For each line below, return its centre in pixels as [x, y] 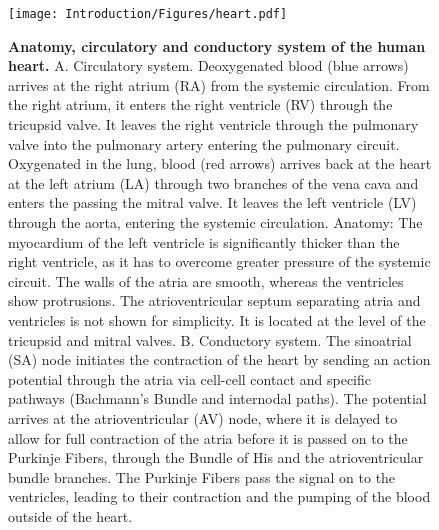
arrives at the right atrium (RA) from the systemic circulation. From [219, 84]
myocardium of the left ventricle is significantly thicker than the [204, 241]
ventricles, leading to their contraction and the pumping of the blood [219, 496]
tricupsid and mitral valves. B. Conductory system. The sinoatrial [210, 339]
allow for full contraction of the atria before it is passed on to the [208, 437]
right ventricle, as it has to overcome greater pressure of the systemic [219, 261]
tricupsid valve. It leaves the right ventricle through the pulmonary [213, 124]
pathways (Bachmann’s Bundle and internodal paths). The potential [217, 398]
